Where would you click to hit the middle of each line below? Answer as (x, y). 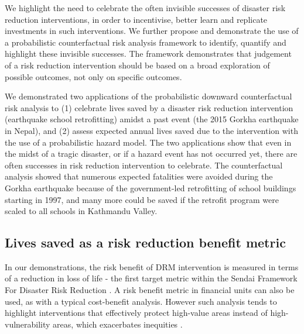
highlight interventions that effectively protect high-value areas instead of (136, 313)
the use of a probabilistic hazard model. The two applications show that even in (148, 142)
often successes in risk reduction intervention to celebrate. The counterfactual (144, 165)
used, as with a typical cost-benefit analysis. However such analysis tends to (141, 301)
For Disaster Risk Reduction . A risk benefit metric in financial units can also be (150, 290)
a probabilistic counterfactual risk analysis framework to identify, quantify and (146, 42)
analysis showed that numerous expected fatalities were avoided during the (139, 176)
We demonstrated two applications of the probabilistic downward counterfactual (148, 96)
